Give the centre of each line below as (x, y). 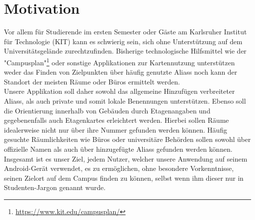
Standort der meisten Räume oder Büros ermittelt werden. (92, 81)
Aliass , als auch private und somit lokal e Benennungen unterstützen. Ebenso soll (125, 100)
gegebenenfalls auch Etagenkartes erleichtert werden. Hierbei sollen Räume (116, 120)
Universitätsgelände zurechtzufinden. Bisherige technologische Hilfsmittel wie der (125, 51)
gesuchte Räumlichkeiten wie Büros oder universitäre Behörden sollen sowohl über (127, 139)
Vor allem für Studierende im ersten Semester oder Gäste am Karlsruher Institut (126, 32)
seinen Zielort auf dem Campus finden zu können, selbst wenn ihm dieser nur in (124, 178)
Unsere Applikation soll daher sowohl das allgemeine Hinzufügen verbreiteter (119, 91)
